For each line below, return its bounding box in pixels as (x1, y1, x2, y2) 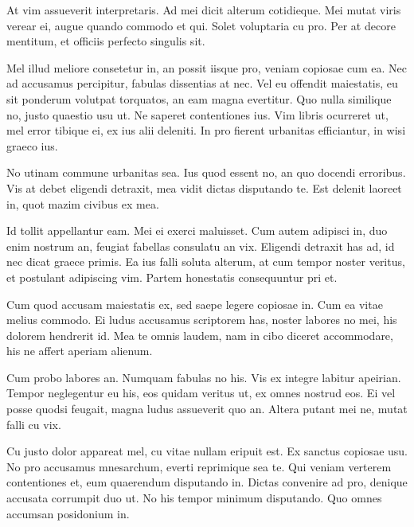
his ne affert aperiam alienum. (6, 342, 153, 359)
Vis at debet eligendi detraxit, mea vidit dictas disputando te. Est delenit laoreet (6, 179, 402, 196)
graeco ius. (6, 137, 58, 154)
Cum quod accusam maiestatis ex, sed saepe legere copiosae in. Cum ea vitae (6, 295, 383, 312)
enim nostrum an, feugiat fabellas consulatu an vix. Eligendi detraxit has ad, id (6, 237, 395, 254)
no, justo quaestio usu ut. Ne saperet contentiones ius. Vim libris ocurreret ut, (6, 106, 389, 123)
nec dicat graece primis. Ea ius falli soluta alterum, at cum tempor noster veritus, (6, 253, 405, 270)
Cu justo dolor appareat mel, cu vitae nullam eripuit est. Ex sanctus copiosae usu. (6, 443, 408, 459)
